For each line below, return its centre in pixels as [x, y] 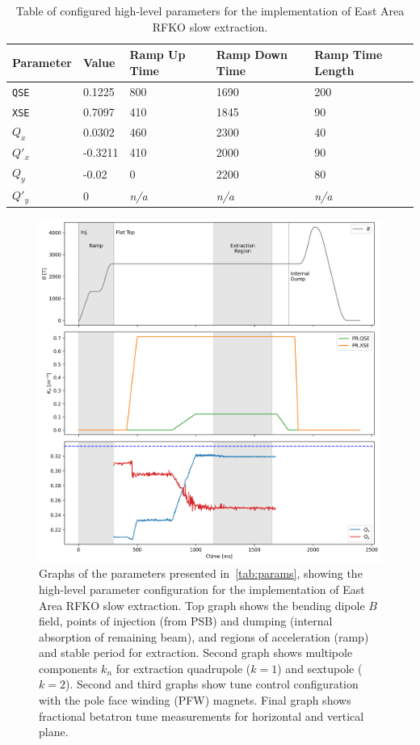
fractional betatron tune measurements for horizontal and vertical [202, 716]
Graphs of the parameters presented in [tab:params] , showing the [201, 573]
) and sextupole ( [320, 668]
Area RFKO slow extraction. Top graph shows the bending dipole [202, 605]
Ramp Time [349, 55]
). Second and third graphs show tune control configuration [212, 684]
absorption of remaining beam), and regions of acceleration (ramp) [204, 636]
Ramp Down [252, 55]
